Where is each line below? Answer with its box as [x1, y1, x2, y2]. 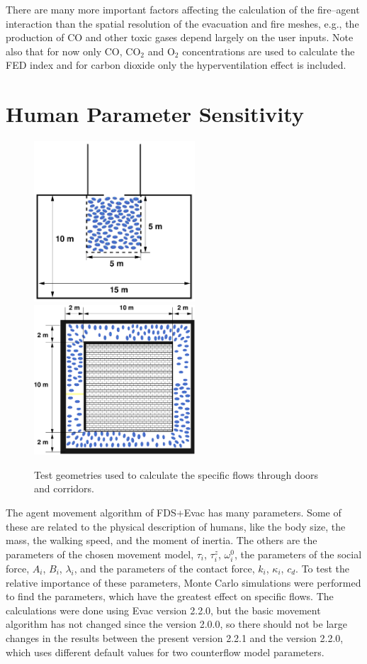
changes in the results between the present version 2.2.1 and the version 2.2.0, [6, 630, 344, 645]
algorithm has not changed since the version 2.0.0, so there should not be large [6, 616, 347, 631]
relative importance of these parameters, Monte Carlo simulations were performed [6, 575, 361, 590]
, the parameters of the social [234, 546, 362, 561]
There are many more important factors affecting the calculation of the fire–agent [6, 2, 360, 16]
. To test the [295, 560, 349, 575]
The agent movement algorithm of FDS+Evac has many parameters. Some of [6, 505, 341, 520]
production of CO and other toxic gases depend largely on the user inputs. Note [6, 30, 354, 45]
